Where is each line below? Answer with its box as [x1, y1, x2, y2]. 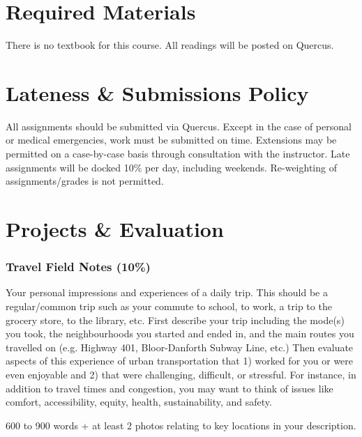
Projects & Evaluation [6, 215, 224, 243]
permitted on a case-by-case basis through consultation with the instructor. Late [6, 146, 350, 161]
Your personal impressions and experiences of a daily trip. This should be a [6, 285, 328, 300]
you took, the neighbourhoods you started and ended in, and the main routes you [6, 326, 354, 341]
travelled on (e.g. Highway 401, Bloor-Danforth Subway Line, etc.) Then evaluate [6, 339, 354, 354]
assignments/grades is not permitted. [6, 174, 164, 188]
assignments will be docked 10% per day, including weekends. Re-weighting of [6, 160, 337, 174]
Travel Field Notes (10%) [6, 258, 151, 275]
